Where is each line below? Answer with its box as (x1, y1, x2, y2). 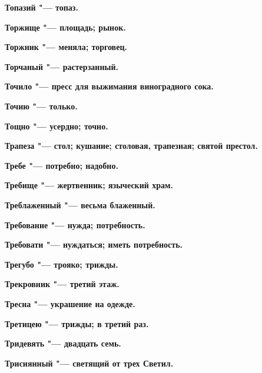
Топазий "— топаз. (5, 1, 78, 13)
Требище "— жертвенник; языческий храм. (5, 179, 173, 191)
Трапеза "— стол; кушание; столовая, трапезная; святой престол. (5, 139, 258, 152)
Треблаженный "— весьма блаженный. (5, 198, 155, 211)
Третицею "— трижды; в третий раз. (5, 317, 149, 329)
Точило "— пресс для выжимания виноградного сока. (5, 80, 214, 92)
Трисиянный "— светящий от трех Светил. (5, 357, 174, 369)
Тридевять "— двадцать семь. (5, 337, 121, 349)
